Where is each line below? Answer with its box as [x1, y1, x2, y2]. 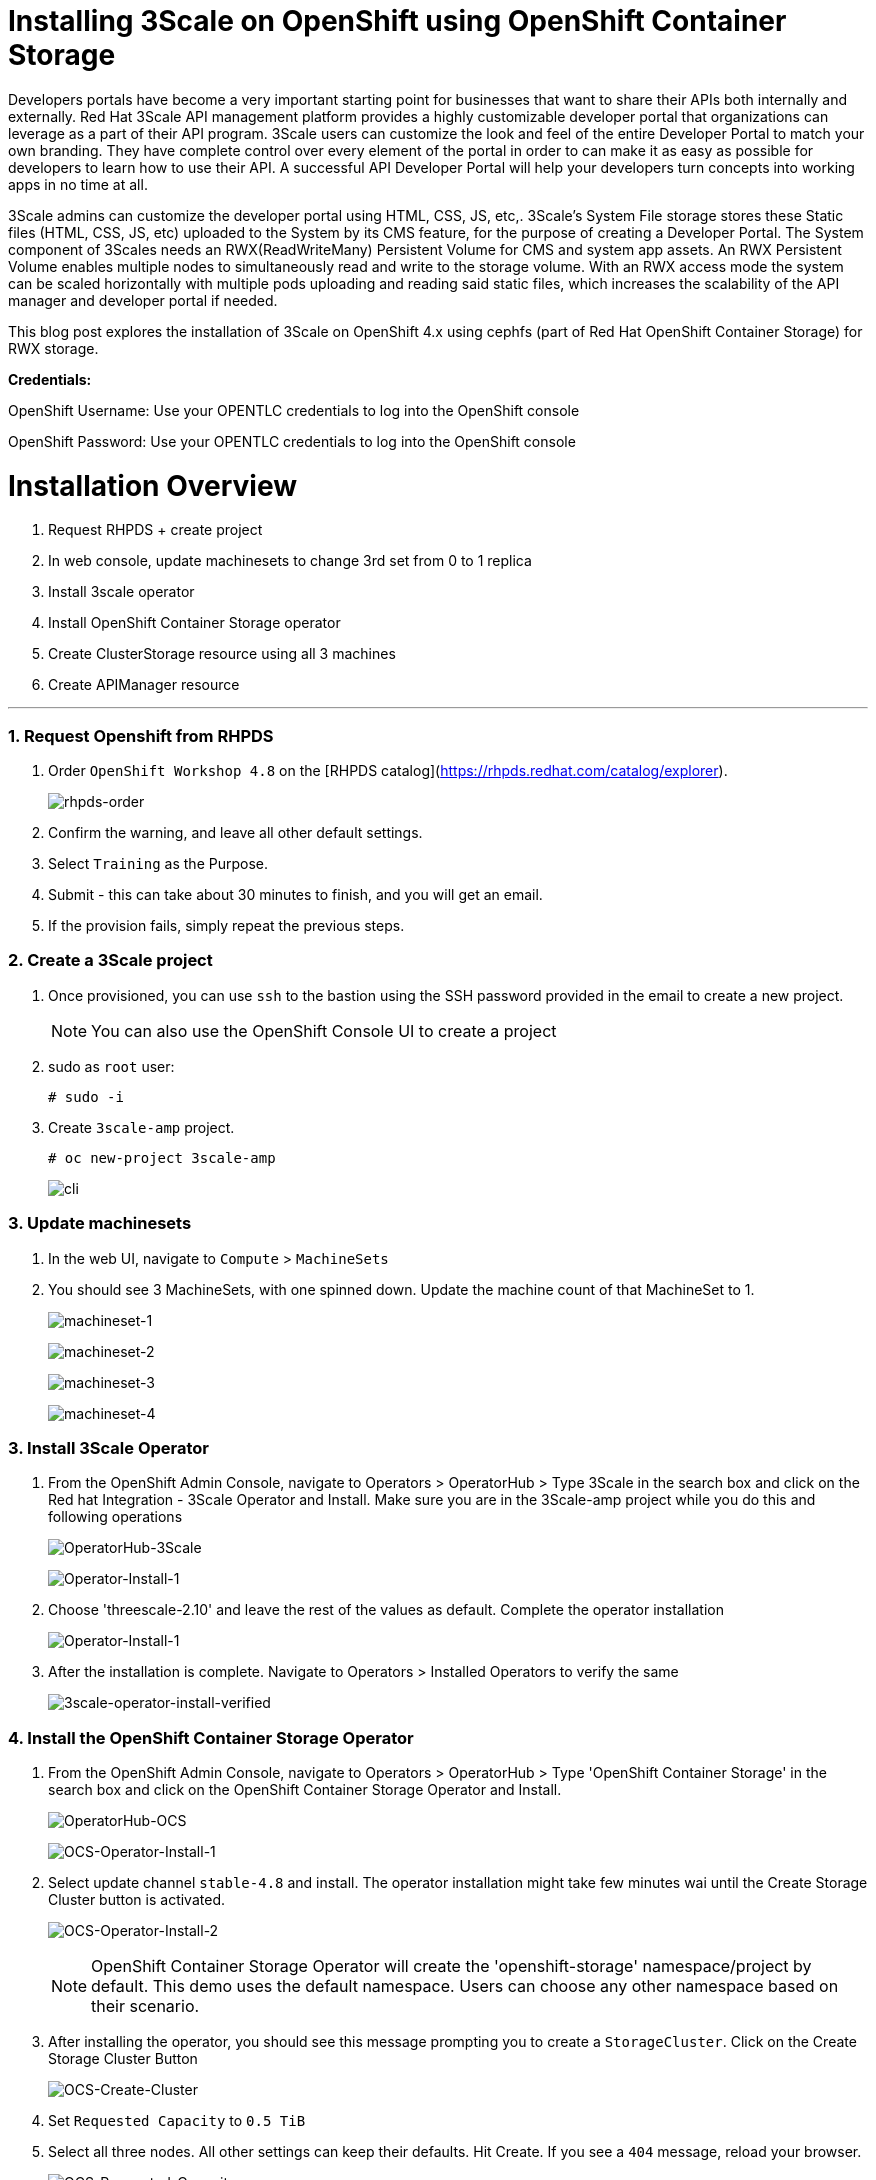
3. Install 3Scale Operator [8, 1437, 210, 1458]
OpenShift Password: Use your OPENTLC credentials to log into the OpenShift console [8, 432, 576, 450]
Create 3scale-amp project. [48, 1118, 235, 1136]
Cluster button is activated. [48, 1891, 225, 1908]
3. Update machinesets [8, 1213, 192, 1234]
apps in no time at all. [8, 175, 148, 193]
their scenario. [91, 1996, 200, 2016]
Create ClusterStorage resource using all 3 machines [48, 645, 396, 663]
